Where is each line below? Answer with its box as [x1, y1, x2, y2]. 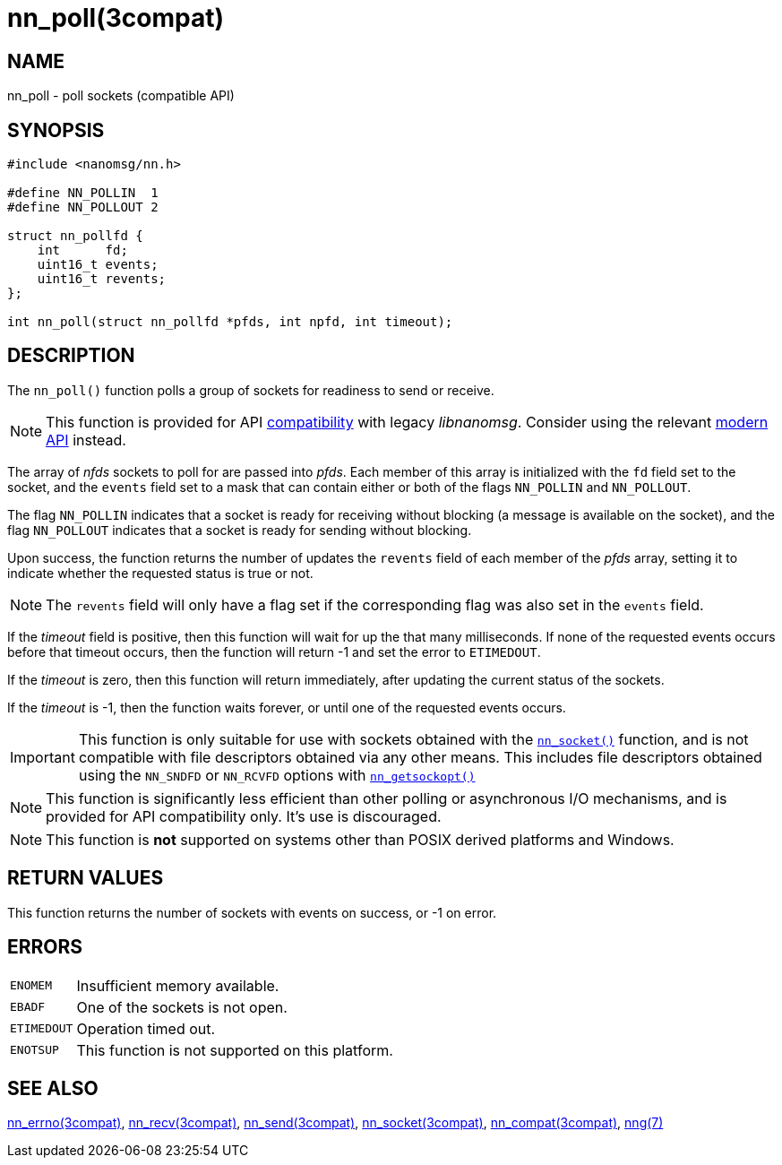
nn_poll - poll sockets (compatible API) [7, 88, 235, 104]
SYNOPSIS [7, 118, 105, 142]
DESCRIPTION [7, 344, 135, 367]
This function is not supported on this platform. [76, 1040, 393, 1059]
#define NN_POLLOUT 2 [7, 200, 159, 215]
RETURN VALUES [7, 867, 164, 890]
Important [10, 747, 75, 766]
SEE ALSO [7, 1076, 99, 1100]
